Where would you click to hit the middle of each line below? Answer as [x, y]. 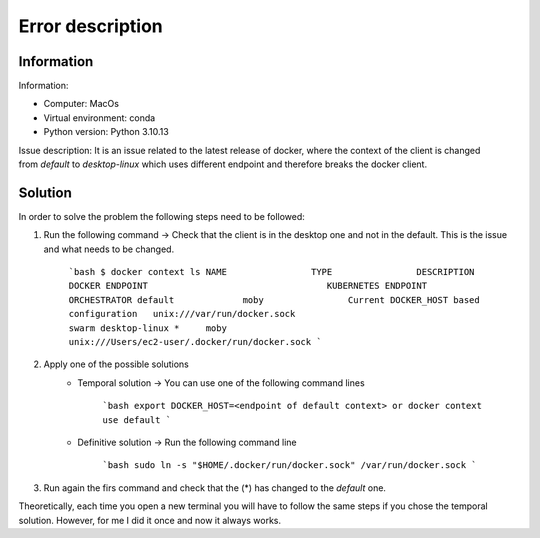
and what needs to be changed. [109, 249]
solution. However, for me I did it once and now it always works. [150, 520]
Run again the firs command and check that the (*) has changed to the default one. [215, 487]
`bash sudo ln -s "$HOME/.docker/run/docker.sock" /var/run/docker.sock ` [289, 465]
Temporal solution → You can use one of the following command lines [221, 382]
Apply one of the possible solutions [116, 364]
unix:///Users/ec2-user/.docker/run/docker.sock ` [195, 342]
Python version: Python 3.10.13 [106, 132]
